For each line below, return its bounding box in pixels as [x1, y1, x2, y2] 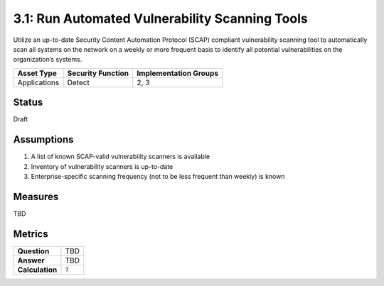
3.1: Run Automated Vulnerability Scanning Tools [13, 11, 309, 26]
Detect [67, 77, 90, 87]
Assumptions [13, 133, 74, 145]
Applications [17, 77, 60, 87]
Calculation [17, 265, 58, 275]
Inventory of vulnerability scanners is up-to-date [31, 162, 174, 170]
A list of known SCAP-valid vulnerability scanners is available [31, 153, 210, 161]
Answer [17, 255, 46, 265]
